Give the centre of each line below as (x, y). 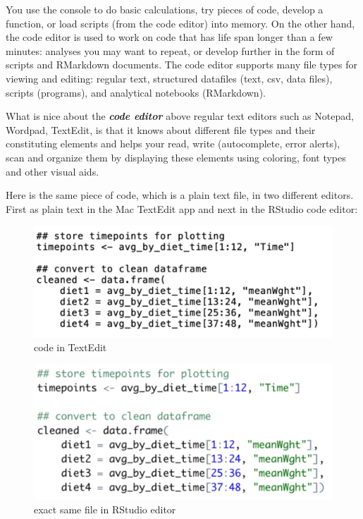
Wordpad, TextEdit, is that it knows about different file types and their (161, 129)
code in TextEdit (70, 347)
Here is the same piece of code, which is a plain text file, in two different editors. (180, 195)
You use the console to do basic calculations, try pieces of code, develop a (165, 9)
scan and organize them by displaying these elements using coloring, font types (176, 157)
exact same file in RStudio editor (105, 509)
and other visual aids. (53, 171)
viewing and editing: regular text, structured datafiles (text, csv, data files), (169, 78)
